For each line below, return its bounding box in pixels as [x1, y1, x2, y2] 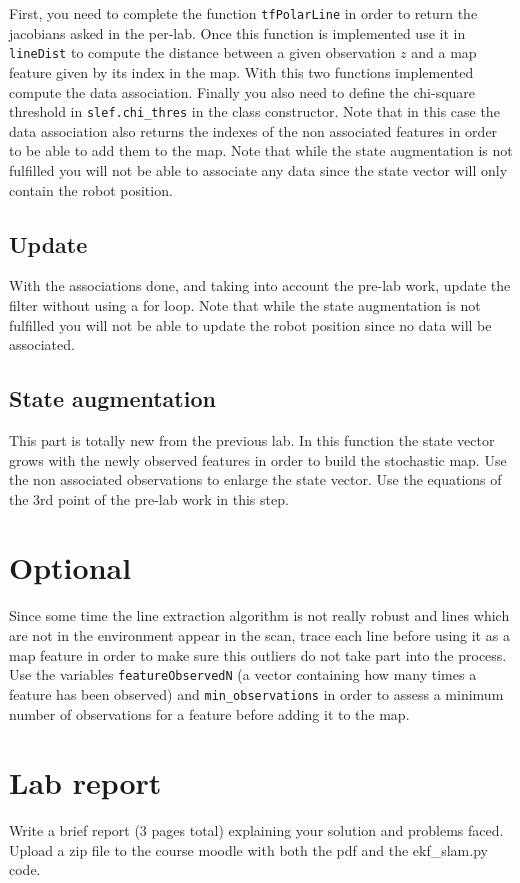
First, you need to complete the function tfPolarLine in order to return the [9, 3, 478, 23]
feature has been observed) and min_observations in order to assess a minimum [9, 683, 504, 704]
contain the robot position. [9, 179, 173, 200]
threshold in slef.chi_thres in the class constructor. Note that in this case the [9, 101, 500, 122]
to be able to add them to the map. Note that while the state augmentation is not [9, 140, 513, 161]
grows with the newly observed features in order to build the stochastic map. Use [9, 449, 507, 470]
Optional [9, 547, 132, 588]
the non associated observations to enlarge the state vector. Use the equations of [9, 469, 502, 490]
